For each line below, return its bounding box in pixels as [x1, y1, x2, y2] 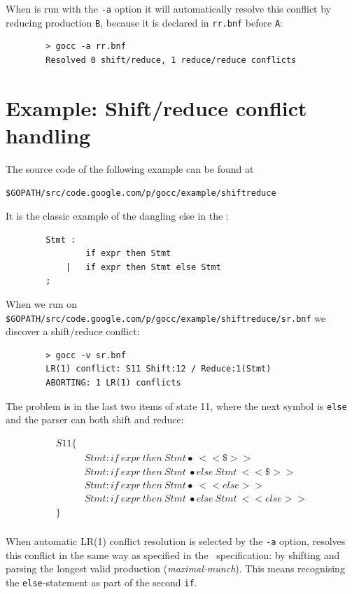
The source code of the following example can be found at [6, 161, 254, 176]
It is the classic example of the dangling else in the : [6, 208, 229, 223]
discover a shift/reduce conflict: [6, 324, 140, 339]
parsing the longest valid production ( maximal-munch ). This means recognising [6, 561, 345, 576]
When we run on [6, 297, 77, 311]
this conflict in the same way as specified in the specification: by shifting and [6, 547, 340, 562]
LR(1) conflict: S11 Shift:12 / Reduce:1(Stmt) [45, 364, 272, 374]
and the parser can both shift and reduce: [6, 412, 184, 427]
